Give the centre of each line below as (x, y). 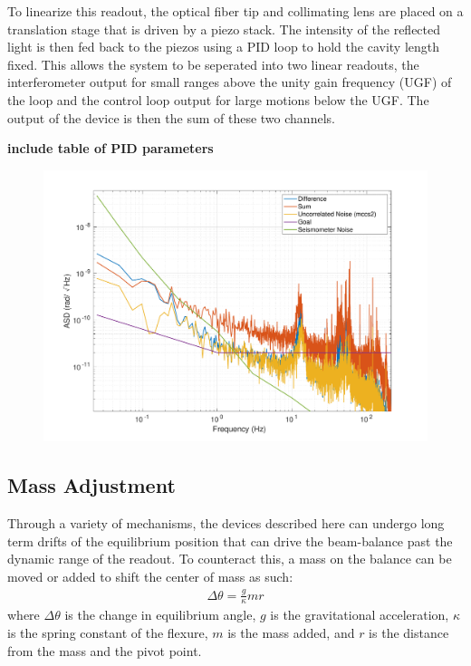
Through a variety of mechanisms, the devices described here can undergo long (226, 522)
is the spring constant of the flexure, (108, 633)
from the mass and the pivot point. (105, 650)
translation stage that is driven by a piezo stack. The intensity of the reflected (224, 29)
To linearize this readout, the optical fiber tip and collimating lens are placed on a (235, 11)
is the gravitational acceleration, (360, 615)
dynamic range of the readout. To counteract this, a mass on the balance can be (230, 559)
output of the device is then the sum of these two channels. (171, 117)
